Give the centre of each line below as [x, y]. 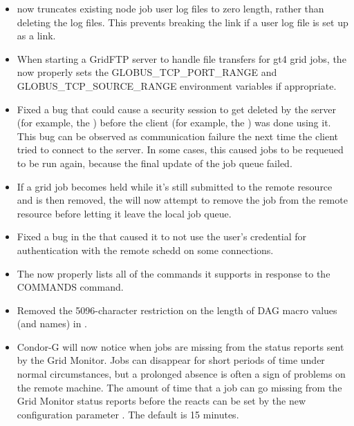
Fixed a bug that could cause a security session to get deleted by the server [176, 109]
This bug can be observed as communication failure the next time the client [178, 136]
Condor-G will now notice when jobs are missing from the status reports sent [180, 346]
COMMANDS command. [70, 287]
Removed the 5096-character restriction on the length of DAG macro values [177, 310]
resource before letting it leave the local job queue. [124, 213]
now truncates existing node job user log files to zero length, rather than [170, 8]
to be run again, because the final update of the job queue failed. [155, 163]
